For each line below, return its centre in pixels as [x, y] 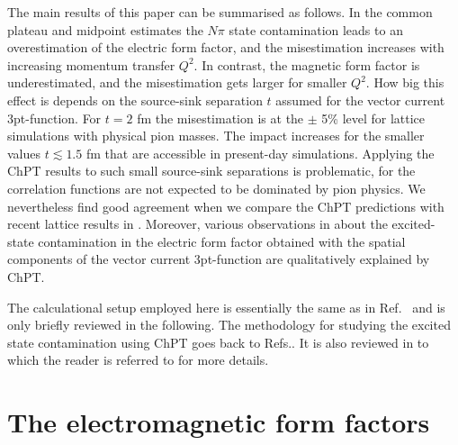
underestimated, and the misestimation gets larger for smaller [177, 82]
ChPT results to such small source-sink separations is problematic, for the [211, 171]
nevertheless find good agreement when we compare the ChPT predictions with [226, 206]
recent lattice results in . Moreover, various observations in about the [198, 224]
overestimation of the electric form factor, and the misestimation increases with [226, 47]
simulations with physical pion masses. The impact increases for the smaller [216, 136]
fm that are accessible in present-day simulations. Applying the [260, 153]
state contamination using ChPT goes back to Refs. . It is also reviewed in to [218, 342]
